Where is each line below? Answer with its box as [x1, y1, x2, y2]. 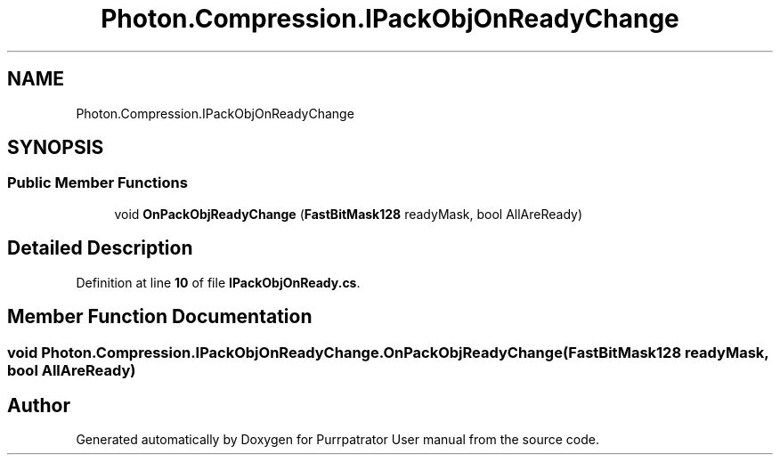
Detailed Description [7, 237, 193, 260]
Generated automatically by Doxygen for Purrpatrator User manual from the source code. [76, 432, 599, 448]
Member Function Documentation [7, 305, 313, 328]
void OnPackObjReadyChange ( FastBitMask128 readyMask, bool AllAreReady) [114, 206, 583, 222]
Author [7, 393, 70, 417]
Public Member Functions [7, 174, 188, 192]
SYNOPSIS [7, 136, 104, 159]
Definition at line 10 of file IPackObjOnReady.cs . [76, 274, 361, 290]
